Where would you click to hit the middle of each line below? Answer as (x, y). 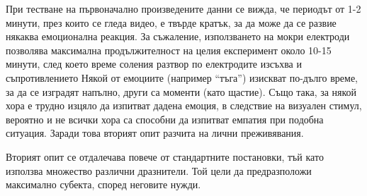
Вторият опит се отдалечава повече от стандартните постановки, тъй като (165, 156)
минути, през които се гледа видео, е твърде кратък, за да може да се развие (171, 22)
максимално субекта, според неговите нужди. (103, 184)
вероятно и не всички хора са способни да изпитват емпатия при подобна (165, 119)
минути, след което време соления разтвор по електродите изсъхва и (154, 64)
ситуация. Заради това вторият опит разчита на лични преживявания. (155, 133)
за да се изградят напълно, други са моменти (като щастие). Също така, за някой (181, 91)
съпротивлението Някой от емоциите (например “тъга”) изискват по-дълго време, (182, 77)
